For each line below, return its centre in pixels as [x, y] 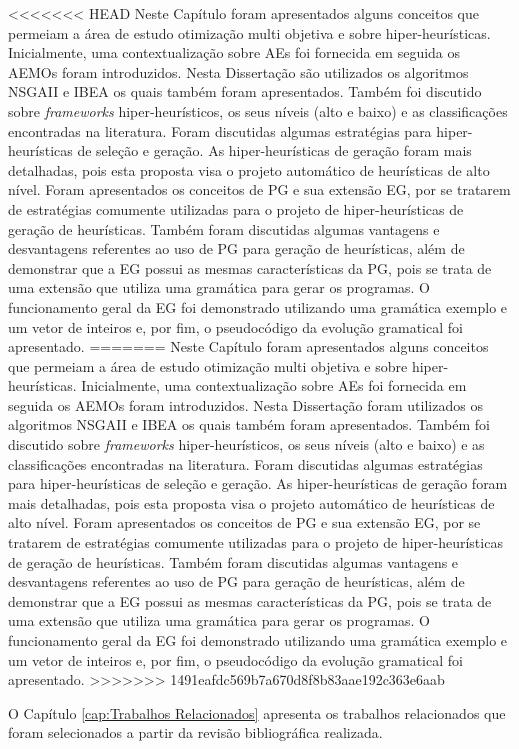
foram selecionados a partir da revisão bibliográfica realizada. [195, 732]
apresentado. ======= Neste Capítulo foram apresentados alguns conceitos [248, 346]
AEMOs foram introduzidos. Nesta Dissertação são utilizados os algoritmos [238, 71]
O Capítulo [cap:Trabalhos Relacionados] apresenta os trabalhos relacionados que [257, 712]
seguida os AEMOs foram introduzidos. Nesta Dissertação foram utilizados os [245, 404]
